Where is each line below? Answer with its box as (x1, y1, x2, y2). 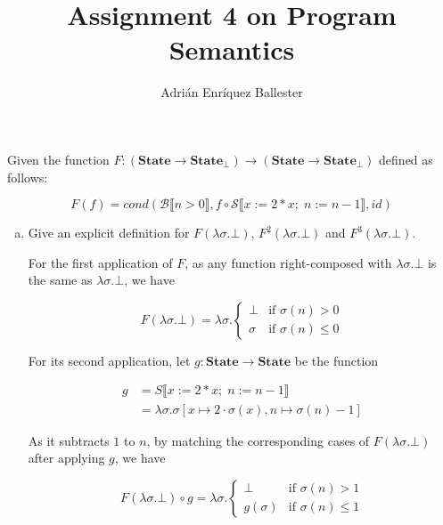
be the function (294, 351, 379, 369)
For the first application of (28, 253, 173, 271)
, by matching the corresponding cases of (146, 431, 370, 449)
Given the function (7, 149, 110, 168)
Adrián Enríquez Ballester (160, 83, 303, 101)
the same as (28, 271, 93, 289)
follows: (7, 167, 48, 186)
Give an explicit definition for (28, 223, 190, 242)
